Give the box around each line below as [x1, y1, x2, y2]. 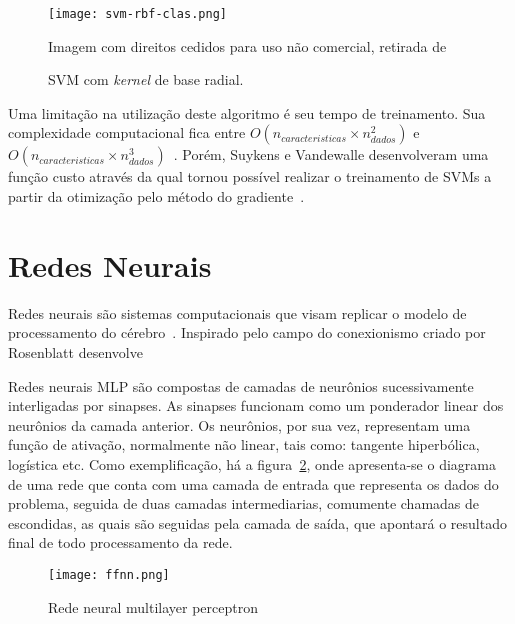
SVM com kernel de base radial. [48, 69, 244, 90]
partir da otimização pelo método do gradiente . [8, 186, 305, 207]
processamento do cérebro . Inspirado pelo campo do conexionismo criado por [8, 322, 486, 343]
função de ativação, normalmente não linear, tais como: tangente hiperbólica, [8, 434, 480, 455]
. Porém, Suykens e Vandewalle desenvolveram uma [173, 144, 489, 165]
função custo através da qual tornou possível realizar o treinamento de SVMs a [8, 166, 492, 187]
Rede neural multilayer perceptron [48, 596, 258, 617]
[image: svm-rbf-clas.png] [48, 7, 227, 21]
